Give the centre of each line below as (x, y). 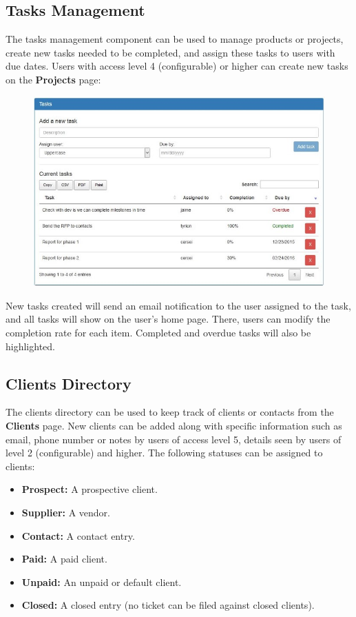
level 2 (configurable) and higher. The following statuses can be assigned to (164, 453)
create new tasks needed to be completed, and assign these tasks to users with (170, 52)
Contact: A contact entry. (78, 535)
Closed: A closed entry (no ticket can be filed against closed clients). (168, 605)
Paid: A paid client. (64, 559)
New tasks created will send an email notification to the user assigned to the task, (178, 305)
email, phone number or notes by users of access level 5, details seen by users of (174, 439)
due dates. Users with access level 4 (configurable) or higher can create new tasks (177, 66)
